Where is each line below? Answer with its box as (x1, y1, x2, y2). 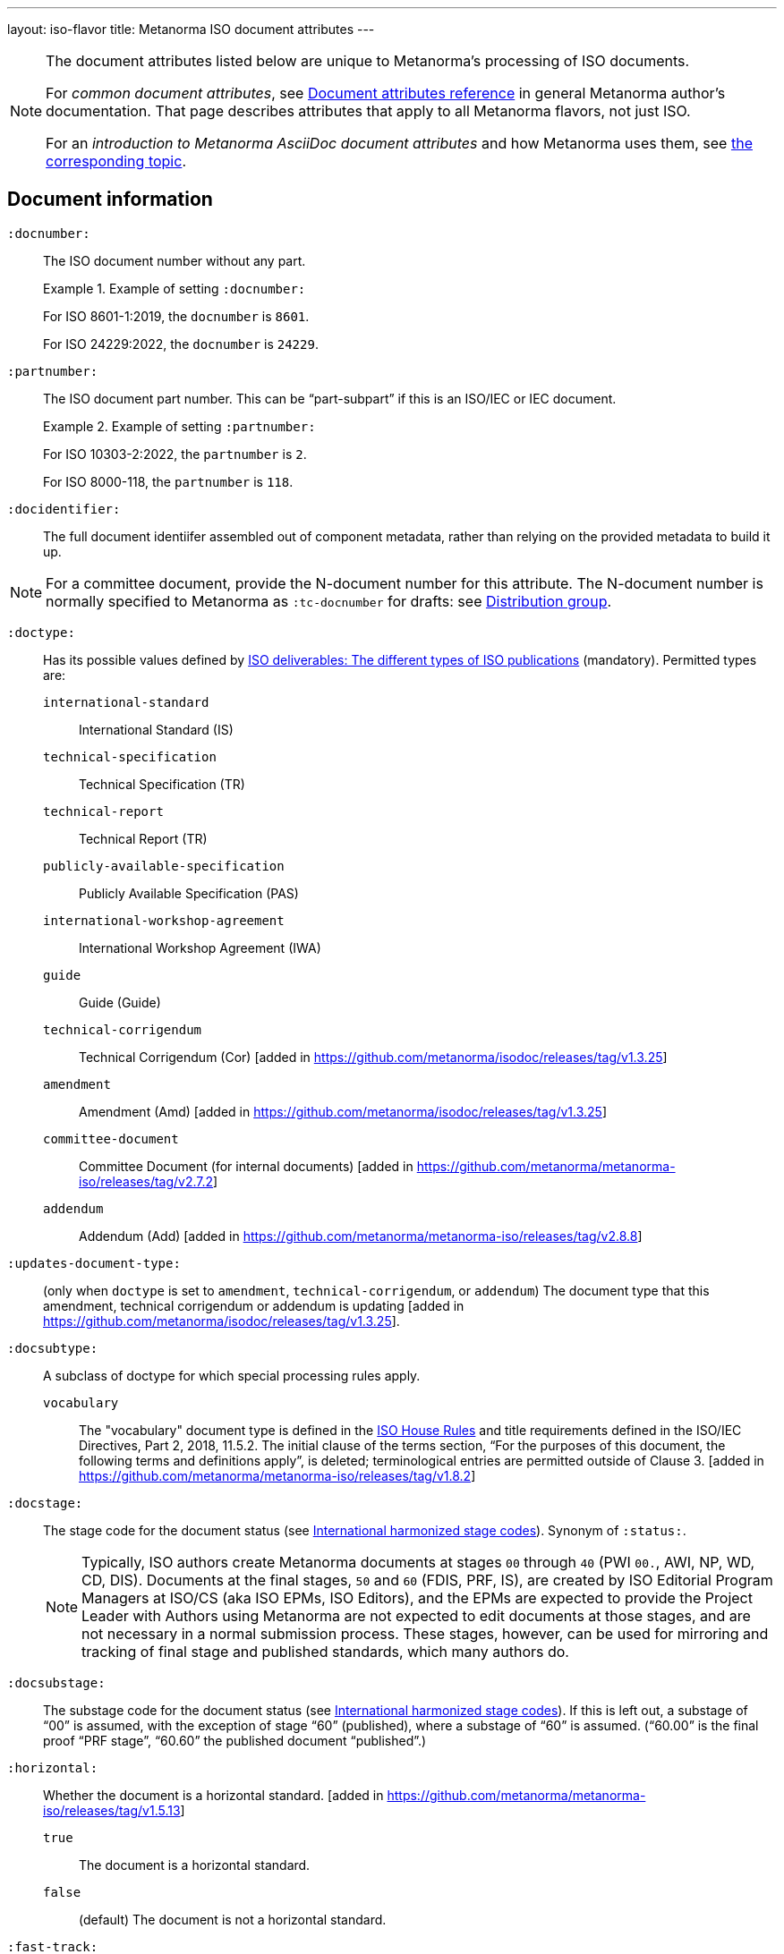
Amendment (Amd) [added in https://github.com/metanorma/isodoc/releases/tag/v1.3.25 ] (79, 1103, 607, 1119)
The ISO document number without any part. (43, 252, 306, 268)
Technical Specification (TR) (79, 776, 245, 792)
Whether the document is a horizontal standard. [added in (43, 1787, 384, 1803)
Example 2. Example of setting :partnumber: (43, 418, 316, 434)
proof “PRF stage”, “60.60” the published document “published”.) (43, 1732, 427, 1748)
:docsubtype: (7, 1340, 98, 1355)
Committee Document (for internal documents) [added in (79, 1158, 413, 1174)
